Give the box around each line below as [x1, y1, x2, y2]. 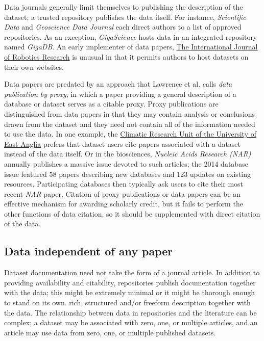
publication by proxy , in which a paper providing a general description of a [4, 88, 236, 99]
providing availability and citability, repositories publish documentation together [4, 277, 256, 287]
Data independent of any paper [4, 243, 173, 259]
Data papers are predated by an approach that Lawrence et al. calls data [4, 78, 232, 89]
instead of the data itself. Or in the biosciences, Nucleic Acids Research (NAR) [4, 148, 251, 159]
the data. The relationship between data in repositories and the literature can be [4, 307, 257, 318]
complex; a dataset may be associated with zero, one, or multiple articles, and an [4, 317, 258, 328]
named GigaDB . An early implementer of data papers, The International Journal [4, 41, 258, 52]
